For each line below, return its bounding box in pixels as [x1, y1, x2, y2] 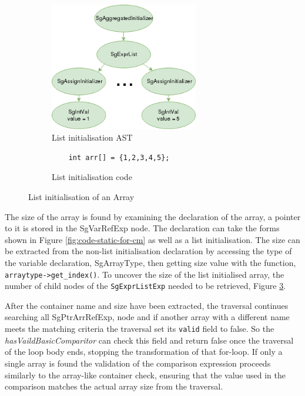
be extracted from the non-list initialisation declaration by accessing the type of [5, 245, 292, 257]
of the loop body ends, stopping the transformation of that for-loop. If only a [5, 345, 283, 358]
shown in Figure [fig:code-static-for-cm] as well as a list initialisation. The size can [5, 233, 300, 245]
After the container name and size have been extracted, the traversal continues [5, 299, 289, 311]
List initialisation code [52, 171, 132, 183]
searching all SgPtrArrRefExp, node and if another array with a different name [5, 311, 290, 323]
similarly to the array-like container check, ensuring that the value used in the [5, 368, 286, 381]
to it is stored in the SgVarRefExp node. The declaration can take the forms [5, 222, 280, 234]
